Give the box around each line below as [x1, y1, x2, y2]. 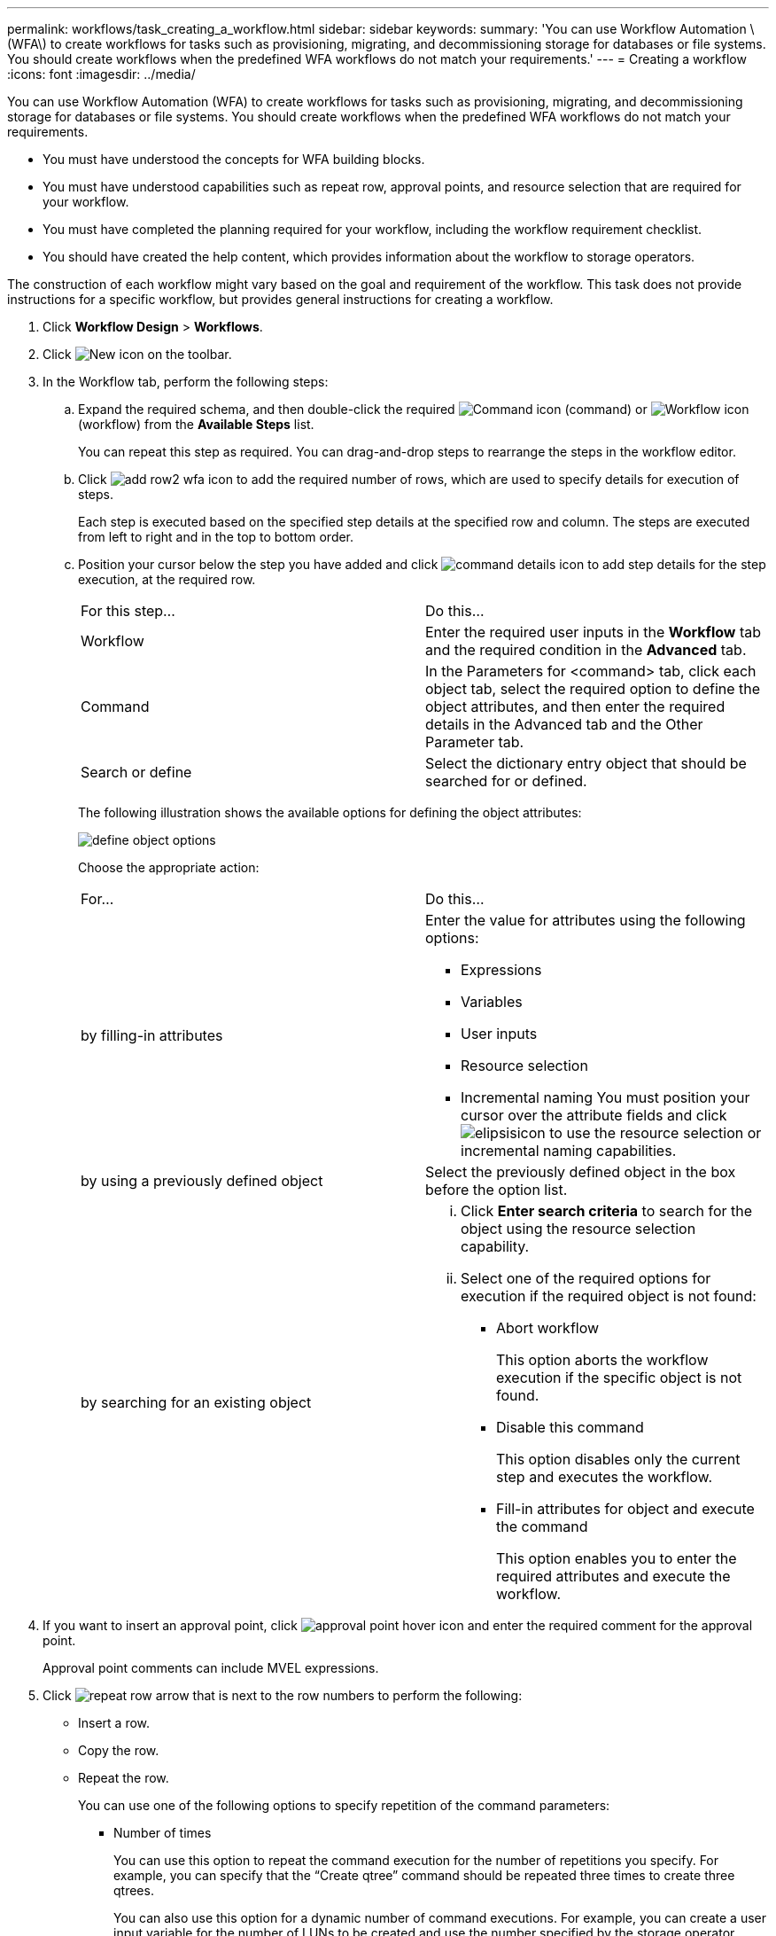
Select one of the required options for [461, 1269, 711, 1287]
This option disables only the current [496, 1450, 741, 1468]
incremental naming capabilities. [461, 1142, 677, 1159]
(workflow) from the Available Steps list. [78, 417, 314, 432]
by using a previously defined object [81, 1172, 323, 1190]
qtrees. [113, 1883, 154, 1898]
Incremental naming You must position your [461, 1089, 750, 1106]
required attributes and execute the [496, 1567, 731, 1585]
